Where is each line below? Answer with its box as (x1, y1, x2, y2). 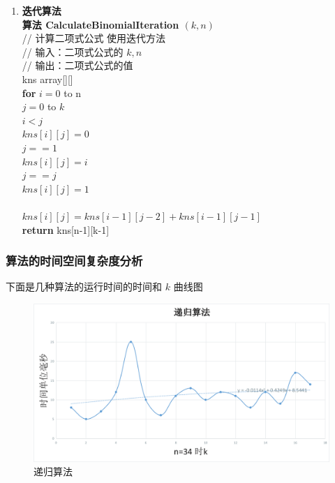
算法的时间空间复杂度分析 (6, 252, 143, 269)
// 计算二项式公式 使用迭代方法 (22, 31, 166, 45)
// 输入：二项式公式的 (22, 44, 124, 59)
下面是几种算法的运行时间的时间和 (6, 279, 162, 294)
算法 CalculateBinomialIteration (22, 17, 179, 31)
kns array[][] (22, 71, 73, 86)
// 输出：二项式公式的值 (22, 58, 133, 73)
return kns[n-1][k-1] (22, 222, 110, 237)
